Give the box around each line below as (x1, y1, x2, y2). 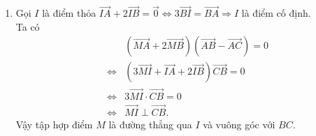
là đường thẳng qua (108, 116, 192, 131)
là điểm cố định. (241, 6, 311, 20)
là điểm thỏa (42, 6, 96, 20)
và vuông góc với (203, 116, 275, 131)
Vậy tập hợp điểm (15, 116, 93, 131)
